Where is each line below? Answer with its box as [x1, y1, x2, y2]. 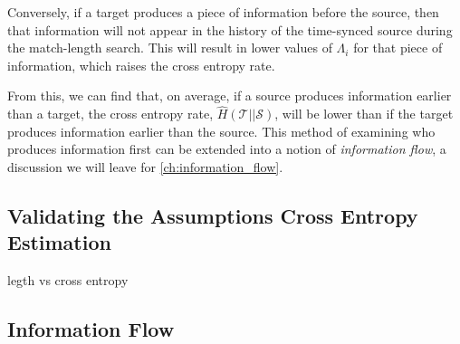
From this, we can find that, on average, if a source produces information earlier [7, 86, 452, 105]
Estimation [7, 228, 111, 256]
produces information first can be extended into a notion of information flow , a [7, 139, 446, 158]
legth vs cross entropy [7, 271, 129, 290]
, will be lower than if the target [274, 104, 454, 123]
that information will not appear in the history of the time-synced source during [7, 20, 453, 39]
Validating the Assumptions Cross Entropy [7, 201, 418, 229]
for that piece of [353, 38, 443, 57]
